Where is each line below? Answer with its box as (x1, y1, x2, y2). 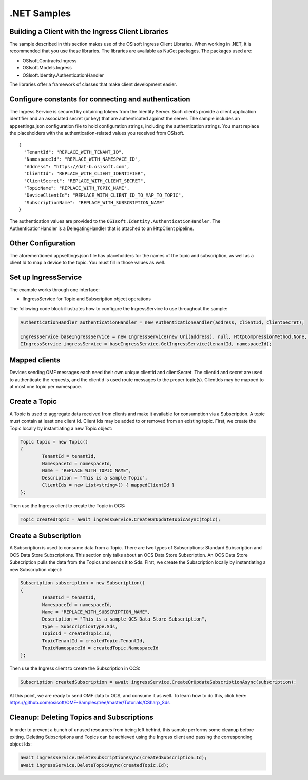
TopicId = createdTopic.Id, (42, 630, 113, 636)
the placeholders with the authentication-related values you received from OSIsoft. (9, 130, 185, 136)
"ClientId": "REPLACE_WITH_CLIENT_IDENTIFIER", (24, 171, 146, 177)
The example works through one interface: (9, 286, 100, 293)
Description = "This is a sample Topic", (42, 475, 148, 481)
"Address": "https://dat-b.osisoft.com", (24, 164, 130, 169)
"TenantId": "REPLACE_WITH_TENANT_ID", (24, 149, 124, 155)
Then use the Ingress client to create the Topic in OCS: (9, 502, 125, 509)
